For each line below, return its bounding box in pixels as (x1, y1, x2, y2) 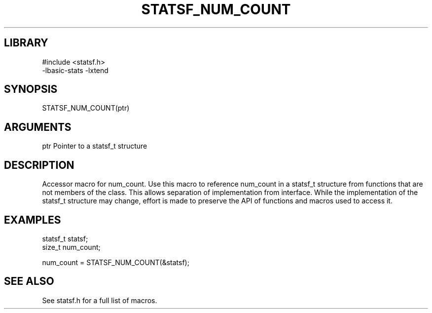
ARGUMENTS (4, 120, 72, 133)
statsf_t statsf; (42, 234, 88, 243)
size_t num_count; (42, 242, 101, 251)
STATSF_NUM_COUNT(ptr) (42, 104, 130, 113)
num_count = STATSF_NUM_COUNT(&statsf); (42, 258, 189, 267)
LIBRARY (4, 37, 48, 49)
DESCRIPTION (4, 158, 74, 171)
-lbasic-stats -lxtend (42, 66, 108, 75)
